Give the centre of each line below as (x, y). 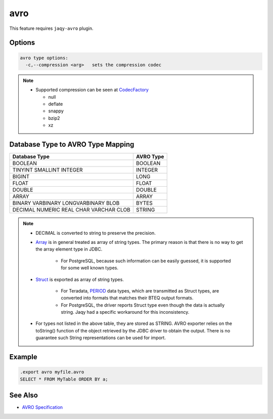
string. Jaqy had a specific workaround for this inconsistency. (125, 312)
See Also (24, 395)
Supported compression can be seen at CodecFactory (92, 90)
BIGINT (21, 177)
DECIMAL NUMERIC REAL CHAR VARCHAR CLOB (72, 210)
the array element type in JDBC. (69, 249)
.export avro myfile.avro (52, 372)
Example (23, 357)
